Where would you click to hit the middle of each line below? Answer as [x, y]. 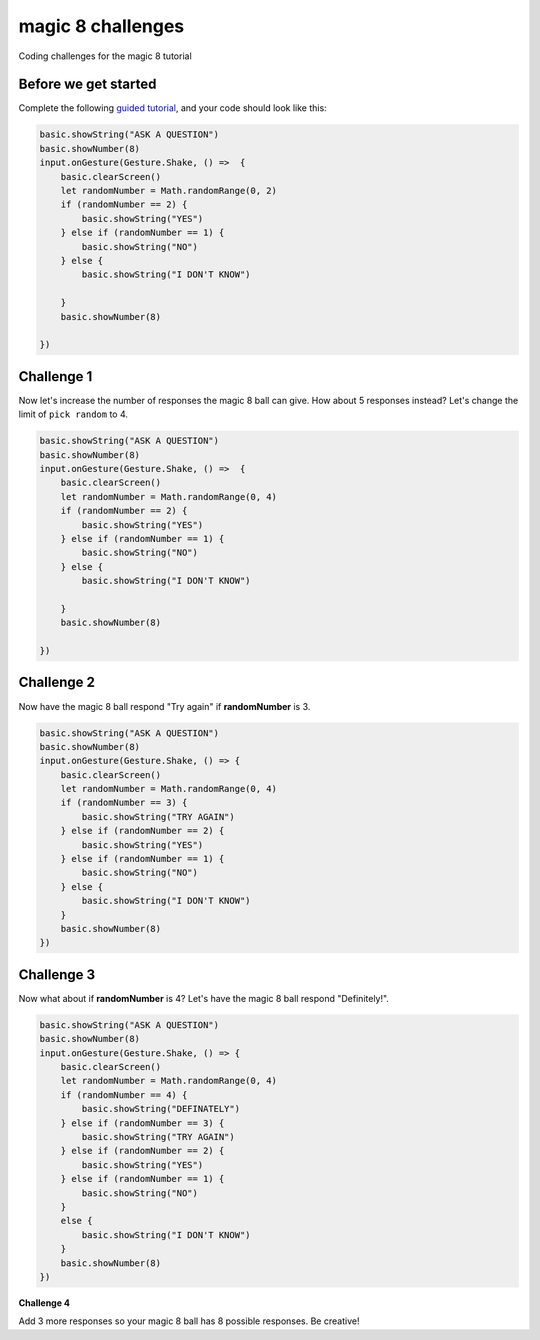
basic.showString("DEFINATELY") [160, 1109]
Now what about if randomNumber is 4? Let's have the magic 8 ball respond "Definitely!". [204, 998]
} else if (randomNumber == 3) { [142, 1123]
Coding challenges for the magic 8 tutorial [105, 56]
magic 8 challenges [101, 26]
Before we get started [87, 84]
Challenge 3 [57, 974]
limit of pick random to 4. [73, 414]
